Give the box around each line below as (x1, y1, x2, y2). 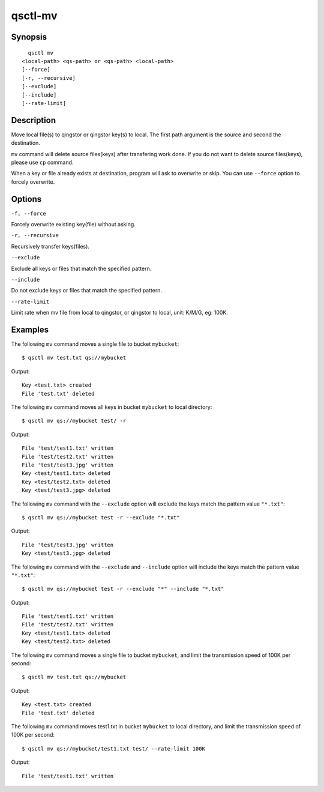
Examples (11, 325, 49, 334)
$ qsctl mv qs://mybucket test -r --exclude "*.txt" (22, 514, 180, 521)
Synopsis (11, 32, 47, 42)
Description (11, 115, 56, 125)
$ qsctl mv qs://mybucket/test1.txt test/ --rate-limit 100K (22, 745, 205, 752)
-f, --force (11, 210, 46, 217)
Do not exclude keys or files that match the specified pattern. (11, 287, 162, 294)
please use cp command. (11, 159, 74, 166)
